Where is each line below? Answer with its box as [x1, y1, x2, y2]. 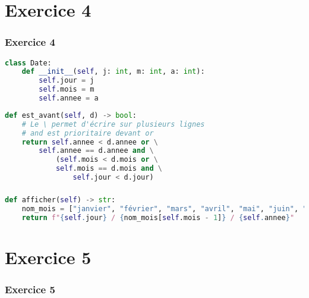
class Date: [5, 58, 52, 67]
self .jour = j [39, 76, 94, 85]
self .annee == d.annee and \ [39, 146, 154, 155]
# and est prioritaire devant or [21, 128, 154, 137]
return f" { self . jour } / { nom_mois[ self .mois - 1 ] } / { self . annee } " [21, 213, 295, 222]
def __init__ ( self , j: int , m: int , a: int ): [21, 67, 205, 76]
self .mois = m [39, 85, 94, 94]
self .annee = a [39, 94, 99, 103]
